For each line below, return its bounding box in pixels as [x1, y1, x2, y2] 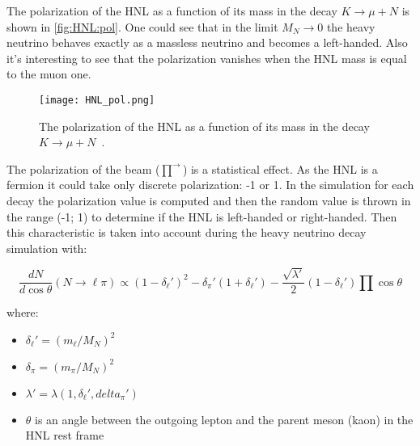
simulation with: [6, 239, 87, 256]
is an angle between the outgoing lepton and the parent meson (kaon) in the [35, 410, 414, 427]
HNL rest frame [25, 427, 104, 444]
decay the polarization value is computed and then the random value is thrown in [6, 192, 411, 208]
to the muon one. [6, 65, 91, 82]
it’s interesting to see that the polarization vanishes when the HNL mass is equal [6, 49, 407, 66]
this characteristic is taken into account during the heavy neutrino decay [6, 224, 367, 241]
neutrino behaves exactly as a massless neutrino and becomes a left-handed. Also [6, 34, 408, 51]
